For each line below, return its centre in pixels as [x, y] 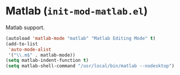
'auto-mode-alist [30, 49]
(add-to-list [22, 44]
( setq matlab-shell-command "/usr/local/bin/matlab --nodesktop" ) [90, 66]
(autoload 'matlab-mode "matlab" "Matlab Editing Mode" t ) [81, 38]
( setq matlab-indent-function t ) [47, 61]
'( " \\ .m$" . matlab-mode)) [42, 55]
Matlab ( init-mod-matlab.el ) [77, 11]
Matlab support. [25, 27]
